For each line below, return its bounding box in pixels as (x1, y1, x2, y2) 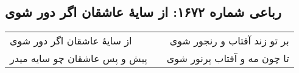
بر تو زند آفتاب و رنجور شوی (169, 33, 289, 48)
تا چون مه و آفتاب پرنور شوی (166, 51, 289, 66)
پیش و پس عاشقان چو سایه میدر (10, 51, 147, 66)
